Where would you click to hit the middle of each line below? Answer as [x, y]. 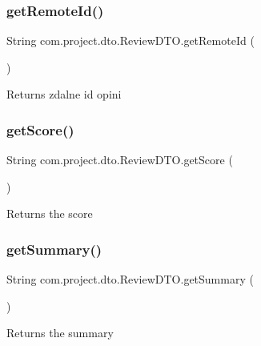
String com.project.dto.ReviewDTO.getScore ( [120, 160]
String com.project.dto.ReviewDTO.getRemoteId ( [130, 40]
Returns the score [50, 213]
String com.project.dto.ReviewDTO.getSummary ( [130, 279]
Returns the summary [60, 333]
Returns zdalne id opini [64, 94]
